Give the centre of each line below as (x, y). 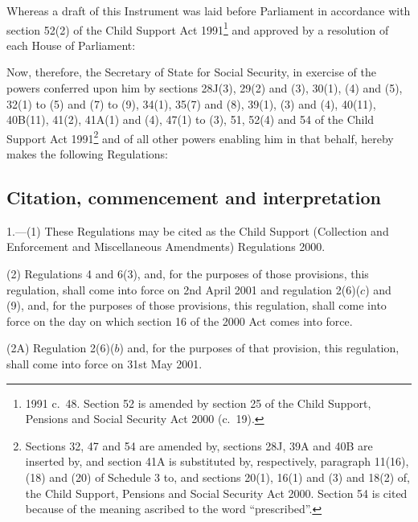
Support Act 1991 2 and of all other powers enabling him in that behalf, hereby (200, 137)
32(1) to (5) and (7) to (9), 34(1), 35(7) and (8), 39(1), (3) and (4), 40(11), (191, 103)
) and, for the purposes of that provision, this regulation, (259, 348)
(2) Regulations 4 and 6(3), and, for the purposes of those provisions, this (188, 274)
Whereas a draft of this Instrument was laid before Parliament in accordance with (209, 10)
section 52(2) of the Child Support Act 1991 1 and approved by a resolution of (198, 28)
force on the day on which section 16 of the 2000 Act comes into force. (180, 321)
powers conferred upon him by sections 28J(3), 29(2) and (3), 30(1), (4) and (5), (205, 88)
